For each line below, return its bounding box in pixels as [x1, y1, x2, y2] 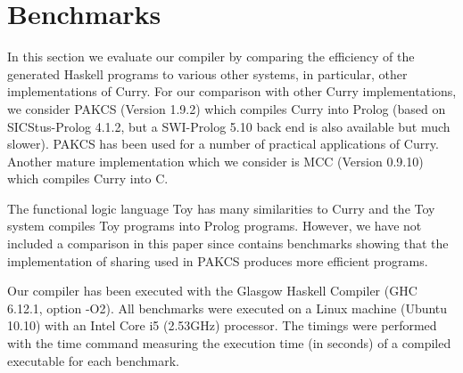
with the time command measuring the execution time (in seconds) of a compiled [7, 334, 451, 353]
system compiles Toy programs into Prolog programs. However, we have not [7, 216, 422, 235]
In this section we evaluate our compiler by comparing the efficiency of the [7, 47, 415, 66]
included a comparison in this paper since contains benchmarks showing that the [7, 234, 449, 253]
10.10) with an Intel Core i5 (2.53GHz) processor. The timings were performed [7, 316, 437, 335]
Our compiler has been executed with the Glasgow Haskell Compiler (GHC [7, 281, 418, 300]
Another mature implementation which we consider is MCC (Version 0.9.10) [7, 151, 424, 170]
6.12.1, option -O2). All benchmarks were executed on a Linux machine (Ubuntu [7, 298, 448, 317]
